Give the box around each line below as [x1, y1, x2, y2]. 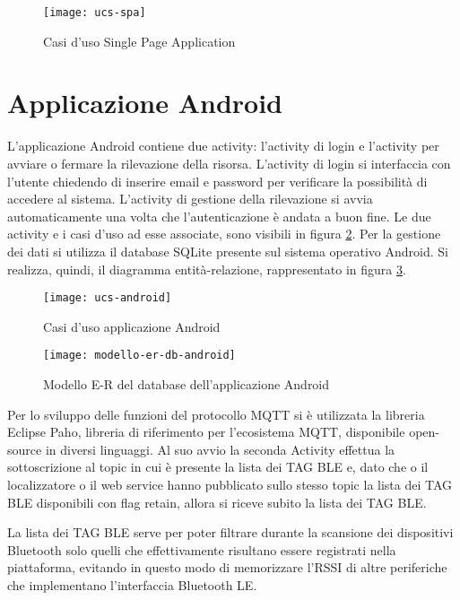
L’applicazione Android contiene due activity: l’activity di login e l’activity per [7, 136, 439, 155]
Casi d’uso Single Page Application [43, 31, 236, 50]
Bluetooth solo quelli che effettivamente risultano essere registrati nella [7, 540, 396, 559]
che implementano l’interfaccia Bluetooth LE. [7, 575, 257, 594]
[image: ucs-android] [43, 291, 172, 305]
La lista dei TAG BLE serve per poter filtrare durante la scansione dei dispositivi [7, 523, 454, 542]
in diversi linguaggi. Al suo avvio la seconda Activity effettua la [45, 439, 395, 458]
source [7, 439, 42, 458]
